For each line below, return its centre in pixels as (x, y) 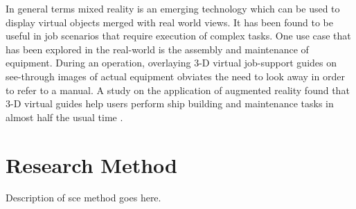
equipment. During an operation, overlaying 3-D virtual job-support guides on (171, 63)
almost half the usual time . (64, 117)
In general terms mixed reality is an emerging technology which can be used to (173, 8)
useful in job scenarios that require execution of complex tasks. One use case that (178, 36)
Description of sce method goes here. (83, 198)
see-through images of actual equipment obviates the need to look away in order (175, 76)
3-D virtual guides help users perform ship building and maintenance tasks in (170, 103)
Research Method (91, 164)
